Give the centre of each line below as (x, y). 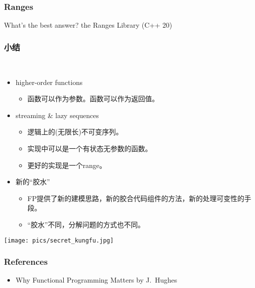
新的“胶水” (33, 182)
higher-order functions (49, 82)
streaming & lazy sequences (57, 115)
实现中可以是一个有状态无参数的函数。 (90, 148)
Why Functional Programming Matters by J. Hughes (96, 280)
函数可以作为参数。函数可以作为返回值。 (93, 99)
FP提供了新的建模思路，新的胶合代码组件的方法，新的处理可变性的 (136, 198)
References (26, 262)
